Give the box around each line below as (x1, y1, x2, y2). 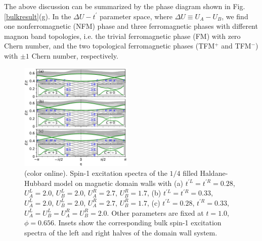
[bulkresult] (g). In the (4, 11, 71, 21)
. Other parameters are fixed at (107, 207, 204, 218)
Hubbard (24, 177, 52, 188)
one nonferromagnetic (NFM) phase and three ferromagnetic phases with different (4, 21, 258, 31)
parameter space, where (99, 11, 173, 21)
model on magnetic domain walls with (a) (54, 177, 183, 188)
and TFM (221, 40, 251, 51)
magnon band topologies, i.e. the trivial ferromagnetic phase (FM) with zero (4, 30, 241, 41)
